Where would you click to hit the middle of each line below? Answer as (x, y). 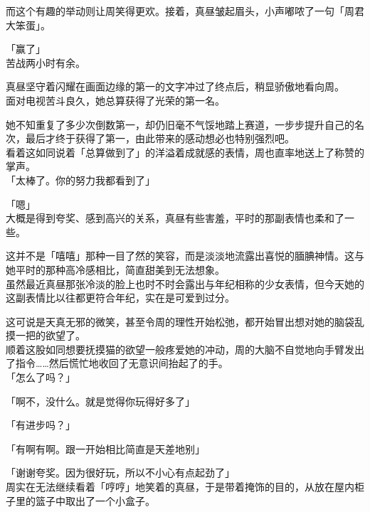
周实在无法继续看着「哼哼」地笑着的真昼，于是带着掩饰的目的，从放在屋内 (180, 487)
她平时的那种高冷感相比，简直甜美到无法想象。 (115, 269)
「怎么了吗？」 (41, 377)
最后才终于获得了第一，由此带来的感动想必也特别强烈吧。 (160, 138)
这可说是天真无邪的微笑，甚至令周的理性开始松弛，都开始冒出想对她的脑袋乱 (185, 321)
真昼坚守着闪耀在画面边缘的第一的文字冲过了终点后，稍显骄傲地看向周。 (175, 86)
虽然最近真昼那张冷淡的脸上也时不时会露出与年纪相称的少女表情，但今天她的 (185, 283)
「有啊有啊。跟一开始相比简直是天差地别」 (105, 448)
